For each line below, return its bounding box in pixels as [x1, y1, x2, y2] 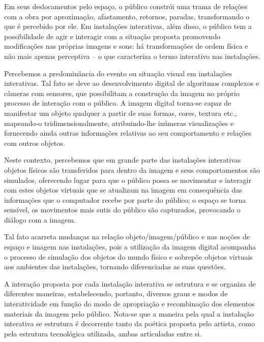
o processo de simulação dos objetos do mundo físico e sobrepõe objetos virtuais [4, 251, 253, 262]
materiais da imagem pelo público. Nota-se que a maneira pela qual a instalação [4, 308, 254, 319]
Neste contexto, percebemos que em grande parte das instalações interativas [4, 154, 241, 165]
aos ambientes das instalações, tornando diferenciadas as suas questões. [4, 261, 226, 272]
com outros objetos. [4, 137, 65, 148]
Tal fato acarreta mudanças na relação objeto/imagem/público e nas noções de [4, 231, 250, 242]
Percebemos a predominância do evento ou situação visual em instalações [4, 68, 232, 78]
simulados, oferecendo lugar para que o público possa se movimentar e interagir [4, 174, 251, 185]
